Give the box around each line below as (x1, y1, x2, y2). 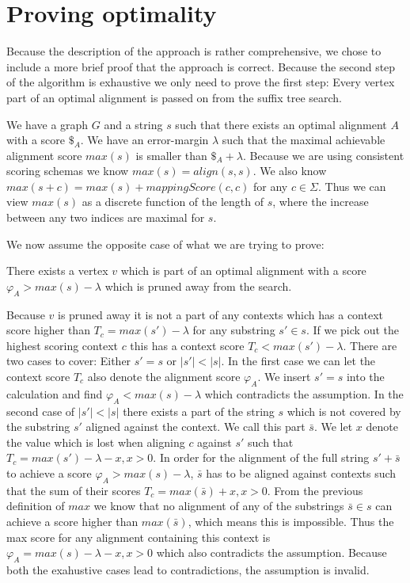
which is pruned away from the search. (104, 277, 292, 294)
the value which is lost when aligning (6, 433, 185, 450)
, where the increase (272, 193, 369, 210)
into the (346, 368, 385, 385)
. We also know (252, 162, 327, 179)
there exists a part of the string (123, 402, 275, 419)
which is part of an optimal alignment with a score (120, 262, 366, 279)
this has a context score (130, 337, 245, 353)
